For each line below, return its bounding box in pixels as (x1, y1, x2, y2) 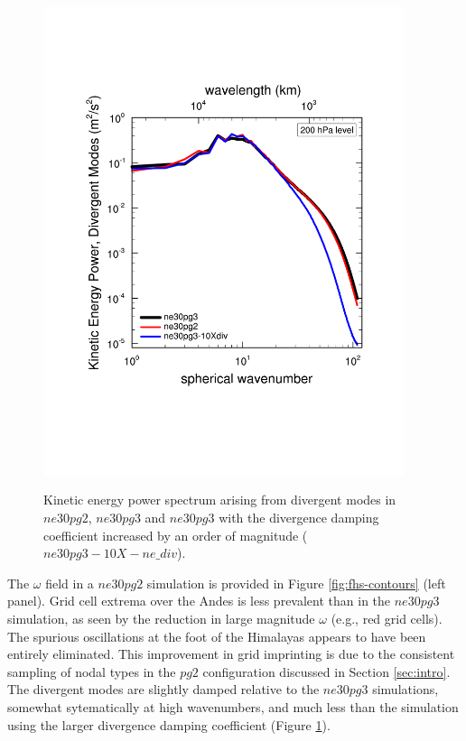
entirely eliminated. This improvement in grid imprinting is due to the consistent (7, 644, 455, 663)
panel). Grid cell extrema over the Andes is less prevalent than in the (7, 591, 391, 610)
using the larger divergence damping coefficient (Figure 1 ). (7, 715, 331, 734)
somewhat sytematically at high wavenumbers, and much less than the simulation (7, 697, 459, 716)
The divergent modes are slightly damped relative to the (7, 680, 320, 699)
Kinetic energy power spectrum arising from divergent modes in (43, 490, 396, 509)
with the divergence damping (219, 508, 379, 526)
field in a (45, 573, 94, 592)
